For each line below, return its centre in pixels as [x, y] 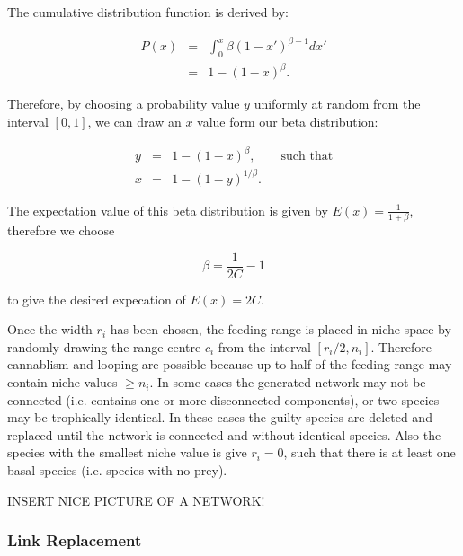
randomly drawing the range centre [104, 346]
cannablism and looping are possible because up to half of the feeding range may [230, 364]
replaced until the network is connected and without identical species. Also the [224, 434]
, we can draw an [134, 122]
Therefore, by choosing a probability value [124, 104]
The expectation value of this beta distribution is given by [168, 210]
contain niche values [62, 382]
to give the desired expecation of [97, 299]
